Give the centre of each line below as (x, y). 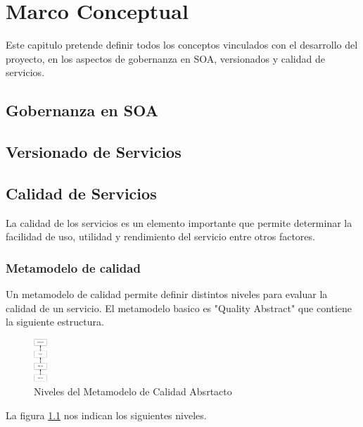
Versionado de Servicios (94, 152)
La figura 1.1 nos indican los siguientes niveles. (106, 415)
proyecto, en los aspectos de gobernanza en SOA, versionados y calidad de (165, 58)
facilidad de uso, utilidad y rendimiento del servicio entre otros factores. (160, 236)
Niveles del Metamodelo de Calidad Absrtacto (133, 391)
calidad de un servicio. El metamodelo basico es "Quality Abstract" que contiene (179, 308)
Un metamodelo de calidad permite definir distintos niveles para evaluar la (167, 294)
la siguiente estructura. (55, 322)
